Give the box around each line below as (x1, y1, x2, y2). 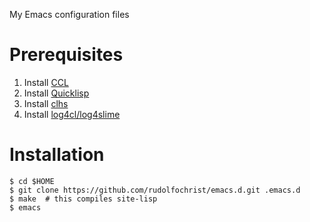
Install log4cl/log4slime (23, 108, 121, 120)
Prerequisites (9, 44, 124, 66)
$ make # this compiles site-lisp (9, 194, 158, 204)
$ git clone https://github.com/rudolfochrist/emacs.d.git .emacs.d (9, 185, 301, 195)
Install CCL (23, 76, 69, 88)
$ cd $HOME (9, 176, 55, 186)
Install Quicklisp (23, 87, 90, 99)
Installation (9, 144, 105, 166)
